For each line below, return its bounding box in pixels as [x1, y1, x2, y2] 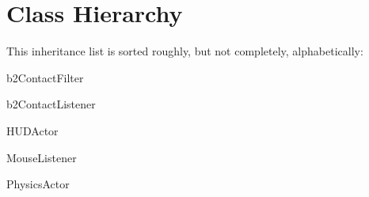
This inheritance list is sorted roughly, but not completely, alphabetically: [6, 43, 363, 59]
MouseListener [6, 149, 77, 165]
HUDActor [6, 122, 59, 138]
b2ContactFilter [6, 69, 84, 85]
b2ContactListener [6, 96, 96, 112]
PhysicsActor [6, 176, 70, 192]
